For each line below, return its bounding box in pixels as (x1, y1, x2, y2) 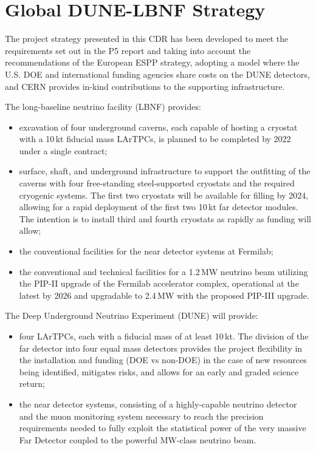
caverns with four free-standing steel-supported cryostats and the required (19, 177, 295, 189)
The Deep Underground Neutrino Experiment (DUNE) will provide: (5, 309, 258, 322)
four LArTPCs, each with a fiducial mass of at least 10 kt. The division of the (19, 330, 309, 342)
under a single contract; (19, 144, 108, 157)
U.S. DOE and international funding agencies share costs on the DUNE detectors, (5, 67, 310, 80)
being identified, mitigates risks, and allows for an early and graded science (19, 365, 299, 378)
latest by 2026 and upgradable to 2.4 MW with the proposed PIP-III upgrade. (19, 288, 309, 301)
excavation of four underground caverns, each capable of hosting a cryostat (19, 120, 298, 133)
